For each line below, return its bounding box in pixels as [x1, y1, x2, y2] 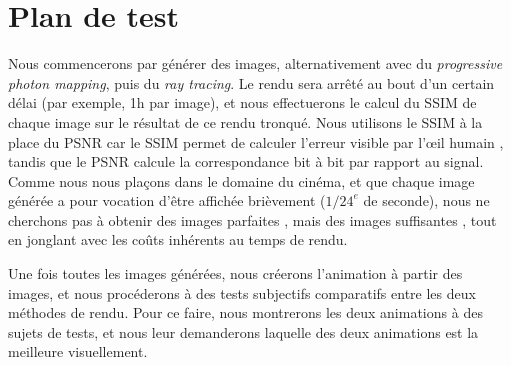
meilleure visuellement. [8, 341, 148, 362]
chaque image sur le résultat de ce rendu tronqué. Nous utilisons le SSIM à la [8, 111, 483, 132]
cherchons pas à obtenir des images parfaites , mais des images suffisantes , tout [8, 209, 497, 230]
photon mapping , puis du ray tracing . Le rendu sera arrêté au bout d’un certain [8, 72, 495, 93]
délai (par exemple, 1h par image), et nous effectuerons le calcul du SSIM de [8, 92, 477, 113]
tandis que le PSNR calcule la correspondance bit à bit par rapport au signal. [8, 151, 484, 172]
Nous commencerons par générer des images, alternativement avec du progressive [8, 53, 503, 74]
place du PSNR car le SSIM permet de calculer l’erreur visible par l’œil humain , [8, 131, 504, 152]
